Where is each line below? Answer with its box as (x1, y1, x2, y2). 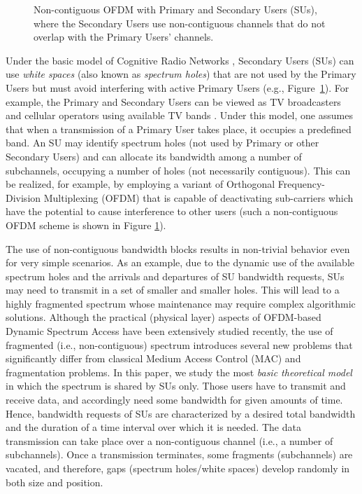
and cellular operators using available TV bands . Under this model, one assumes (6, 108, 353, 123)
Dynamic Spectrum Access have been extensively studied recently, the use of (6, 324, 333, 338)
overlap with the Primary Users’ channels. (34, 29, 214, 44)
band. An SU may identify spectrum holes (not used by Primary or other (6, 135, 319, 150)
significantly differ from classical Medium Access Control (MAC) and (6, 351, 301, 366)
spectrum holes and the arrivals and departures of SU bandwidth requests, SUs (6, 268, 345, 283)
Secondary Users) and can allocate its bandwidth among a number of (6, 149, 302, 163)
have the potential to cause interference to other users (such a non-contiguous (6, 204, 338, 219)
